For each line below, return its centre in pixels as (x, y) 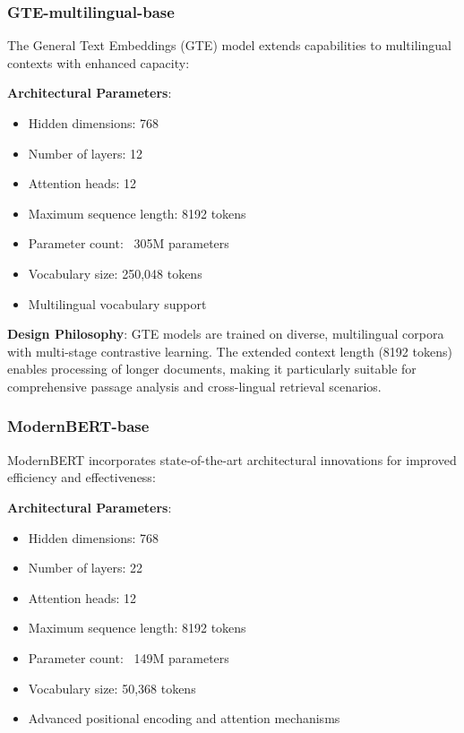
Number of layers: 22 (86, 568)
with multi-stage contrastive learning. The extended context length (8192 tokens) (230, 351)
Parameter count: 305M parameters (129, 243)
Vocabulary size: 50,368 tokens (112, 688)
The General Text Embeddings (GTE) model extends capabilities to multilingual (229, 45)
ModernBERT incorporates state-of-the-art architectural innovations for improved (232, 459)
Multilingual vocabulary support (117, 303)
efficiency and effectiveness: (82, 477)
